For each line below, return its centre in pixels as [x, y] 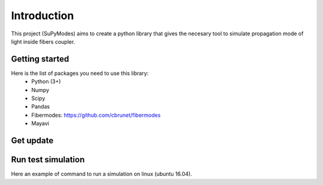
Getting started [40, 59]
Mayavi [40, 123]
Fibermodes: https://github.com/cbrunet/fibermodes [96, 115]
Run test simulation [48, 160]
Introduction [42, 16]
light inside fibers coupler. [43, 41]
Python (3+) [46, 81]
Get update [32, 140]
